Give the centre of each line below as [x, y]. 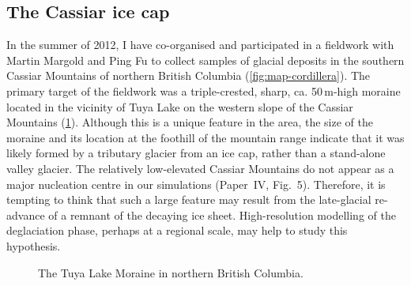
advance [26, 214]
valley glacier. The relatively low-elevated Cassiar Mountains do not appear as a [200, 168]
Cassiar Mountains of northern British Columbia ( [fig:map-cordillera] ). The [189, 75]
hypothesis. [34, 245]
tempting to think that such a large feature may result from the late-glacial [189, 199]
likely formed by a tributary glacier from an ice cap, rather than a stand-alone [196, 153]
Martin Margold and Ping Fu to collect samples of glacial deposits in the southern [205, 60]
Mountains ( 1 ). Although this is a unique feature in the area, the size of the [190, 122]
